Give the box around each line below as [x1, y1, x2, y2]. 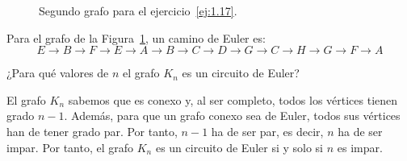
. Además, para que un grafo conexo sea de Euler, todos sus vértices [64, 107, 401, 124]
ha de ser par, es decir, [211, 122, 324, 139]
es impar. [337, 138, 383, 155]
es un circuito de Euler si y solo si [155, 138, 324, 155]
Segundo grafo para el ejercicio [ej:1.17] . [39, 2, 237, 19]
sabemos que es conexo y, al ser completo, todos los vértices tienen [68, 91, 398, 108]
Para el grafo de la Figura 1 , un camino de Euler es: [6, 29, 266, 46]
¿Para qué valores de [6, 64, 109, 81]
